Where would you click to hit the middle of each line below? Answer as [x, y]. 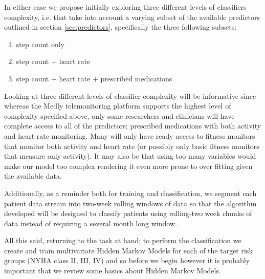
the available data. [33, 176]
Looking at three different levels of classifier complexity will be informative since [130, 95]
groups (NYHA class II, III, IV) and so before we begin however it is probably [127, 260]
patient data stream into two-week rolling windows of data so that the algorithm [130, 203]
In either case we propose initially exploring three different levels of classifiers [125, 7]
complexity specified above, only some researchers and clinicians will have [119, 115]
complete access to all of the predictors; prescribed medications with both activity [133, 126]
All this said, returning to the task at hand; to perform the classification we [123, 240]
